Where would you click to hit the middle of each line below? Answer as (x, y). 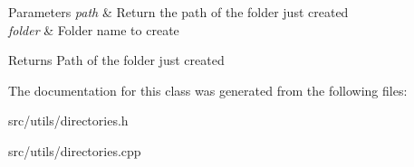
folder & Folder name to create (94, 29)
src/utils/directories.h (68, 121)
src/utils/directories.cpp (75, 150)
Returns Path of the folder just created (116, 60)
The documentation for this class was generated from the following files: (208, 90)
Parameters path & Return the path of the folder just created (178, 12)
